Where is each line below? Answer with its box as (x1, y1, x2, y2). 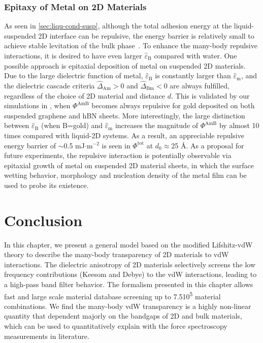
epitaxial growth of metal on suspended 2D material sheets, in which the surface (4, 160, 254, 170)
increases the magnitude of (115, 120, 199, 131)
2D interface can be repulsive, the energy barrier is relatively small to (38, 30, 254, 41)
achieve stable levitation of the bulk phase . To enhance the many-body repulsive (4, 40, 257, 51)
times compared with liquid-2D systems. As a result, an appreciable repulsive (4, 130, 244, 140)
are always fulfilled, (170, 80, 229, 90)
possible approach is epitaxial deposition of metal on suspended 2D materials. (4, 60, 246, 71)
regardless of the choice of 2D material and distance (4, 90, 166, 101)
